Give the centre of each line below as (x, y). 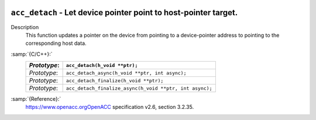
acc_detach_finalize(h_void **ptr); (115, 81)
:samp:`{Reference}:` (36, 99)
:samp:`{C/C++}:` (32, 54)
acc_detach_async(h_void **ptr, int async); (126, 73)
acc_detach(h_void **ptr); (102, 65)
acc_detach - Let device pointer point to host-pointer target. (124, 13)
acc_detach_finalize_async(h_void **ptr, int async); (139, 88)
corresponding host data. (56, 43)
